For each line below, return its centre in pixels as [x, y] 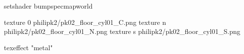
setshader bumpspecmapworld [48, 6]
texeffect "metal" [28, 47]
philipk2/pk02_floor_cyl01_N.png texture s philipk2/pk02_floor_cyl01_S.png [122, 31]
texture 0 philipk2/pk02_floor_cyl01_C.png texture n [85, 22]
